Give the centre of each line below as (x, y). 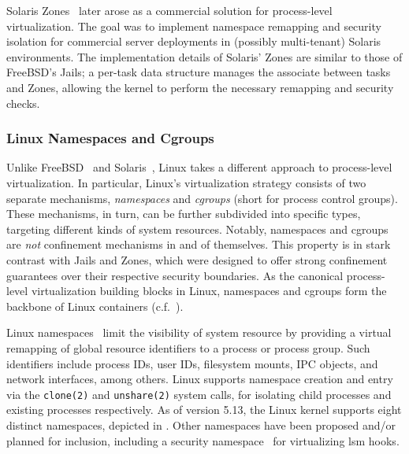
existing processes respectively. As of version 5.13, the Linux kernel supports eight (204, 410)
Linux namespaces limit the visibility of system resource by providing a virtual (199, 332)
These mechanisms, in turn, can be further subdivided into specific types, (184, 214)
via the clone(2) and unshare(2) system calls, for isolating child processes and (199, 394)
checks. (23, 103)
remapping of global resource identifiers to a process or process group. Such (188, 347)
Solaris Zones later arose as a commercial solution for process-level (169, 10)
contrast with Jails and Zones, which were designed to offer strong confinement (197, 259)
